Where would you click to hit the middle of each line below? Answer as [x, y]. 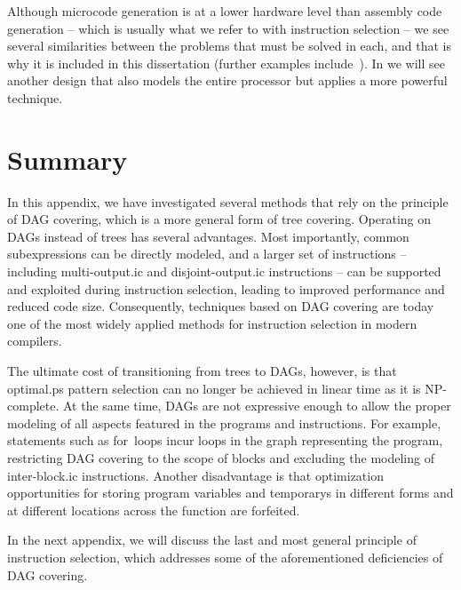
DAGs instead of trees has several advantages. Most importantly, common [208, 236]
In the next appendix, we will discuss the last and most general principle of [212, 540]
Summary [68, 159]
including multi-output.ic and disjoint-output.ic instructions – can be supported [224, 271]
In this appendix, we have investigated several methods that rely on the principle [228, 201]
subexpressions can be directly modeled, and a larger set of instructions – [207, 254]
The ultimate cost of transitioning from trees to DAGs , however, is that [202, 371]
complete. [33, 406]
